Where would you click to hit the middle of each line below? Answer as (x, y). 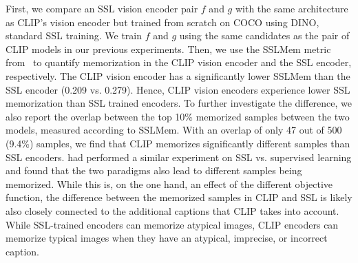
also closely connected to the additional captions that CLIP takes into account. (172, 210)
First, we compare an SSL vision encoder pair (102, 8)
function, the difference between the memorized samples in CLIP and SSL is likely (179, 197)
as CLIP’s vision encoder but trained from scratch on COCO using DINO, (162, 22)
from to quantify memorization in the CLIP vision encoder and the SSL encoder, (179, 62)
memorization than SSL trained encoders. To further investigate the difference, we (179, 103)
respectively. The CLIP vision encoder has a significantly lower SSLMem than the (178, 75)
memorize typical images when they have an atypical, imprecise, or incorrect (167, 238)
